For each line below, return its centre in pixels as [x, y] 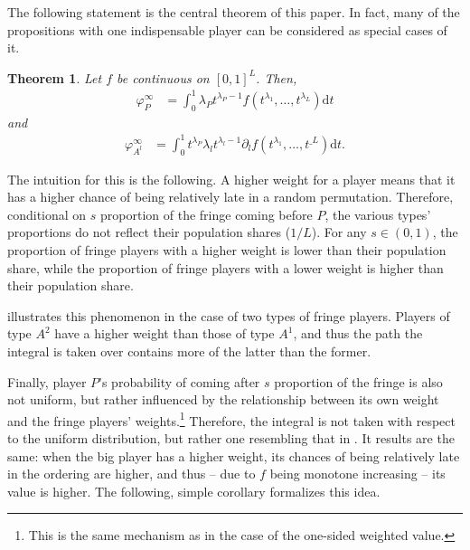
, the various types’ [378, 214]
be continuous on [163, 77]
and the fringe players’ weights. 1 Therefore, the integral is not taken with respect [231, 419]
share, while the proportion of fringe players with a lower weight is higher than [226, 267]
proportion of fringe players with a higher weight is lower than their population [227, 250]
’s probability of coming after [179, 381]
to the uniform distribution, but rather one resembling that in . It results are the [231, 438]
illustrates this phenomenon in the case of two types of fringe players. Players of [229, 315]
